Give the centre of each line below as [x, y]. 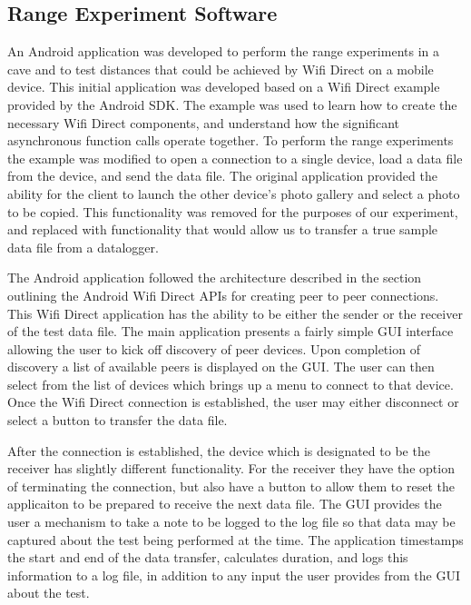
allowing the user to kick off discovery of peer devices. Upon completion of [214, 348]
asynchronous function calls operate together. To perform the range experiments [231, 140]
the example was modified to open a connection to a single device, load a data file [235, 158]
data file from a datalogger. [83, 247]
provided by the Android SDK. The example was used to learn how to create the [232, 104]
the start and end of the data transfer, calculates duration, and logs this [208, 557]
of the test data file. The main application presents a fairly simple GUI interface [231, 331]
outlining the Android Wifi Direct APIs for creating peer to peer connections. [223, 295]
